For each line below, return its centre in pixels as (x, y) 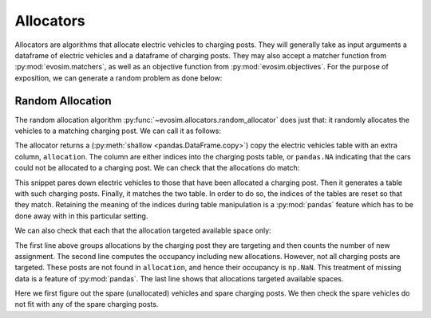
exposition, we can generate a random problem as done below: (119, 78)
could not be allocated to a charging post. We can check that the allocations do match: (157, 168)
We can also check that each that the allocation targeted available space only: (143, 230)
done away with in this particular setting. (81, 216)
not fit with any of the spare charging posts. (87, 304)
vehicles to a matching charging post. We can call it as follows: (118, 131)
